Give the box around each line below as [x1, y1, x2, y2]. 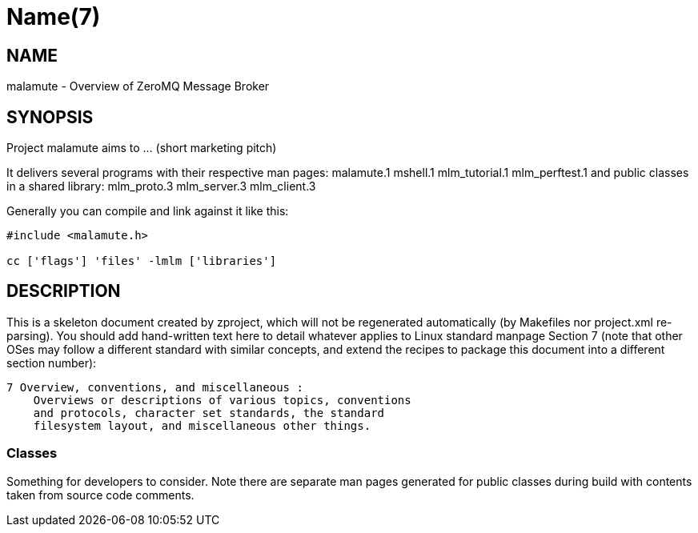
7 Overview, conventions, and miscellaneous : [6, 380, 303, 394]
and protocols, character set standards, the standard [33, 406, 385, 419]
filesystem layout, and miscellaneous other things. [33, 419, 371, 432]
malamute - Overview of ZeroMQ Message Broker [6, 79, 270, 94]
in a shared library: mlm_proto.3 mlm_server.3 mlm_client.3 [6, 179, 316, 194]
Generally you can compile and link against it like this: [6, 204, 289, 218]
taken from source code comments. [6, 487, 195, 502]
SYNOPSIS [6, 106, 94, 127]
